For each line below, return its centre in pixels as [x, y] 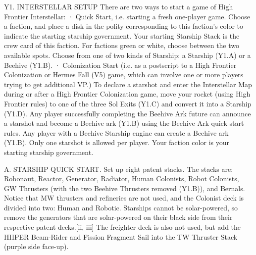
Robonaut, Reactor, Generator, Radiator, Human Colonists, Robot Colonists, [122, 178]
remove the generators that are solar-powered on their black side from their [118, 217]
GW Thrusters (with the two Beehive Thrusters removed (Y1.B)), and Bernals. [125, 188]
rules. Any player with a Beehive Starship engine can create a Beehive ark [116, 132]
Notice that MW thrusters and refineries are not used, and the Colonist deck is [124, 198]
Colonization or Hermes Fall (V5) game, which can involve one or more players [124, 75]
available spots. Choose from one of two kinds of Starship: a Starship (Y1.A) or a [128, 55]
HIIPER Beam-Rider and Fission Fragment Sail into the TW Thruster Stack [121, 236]
